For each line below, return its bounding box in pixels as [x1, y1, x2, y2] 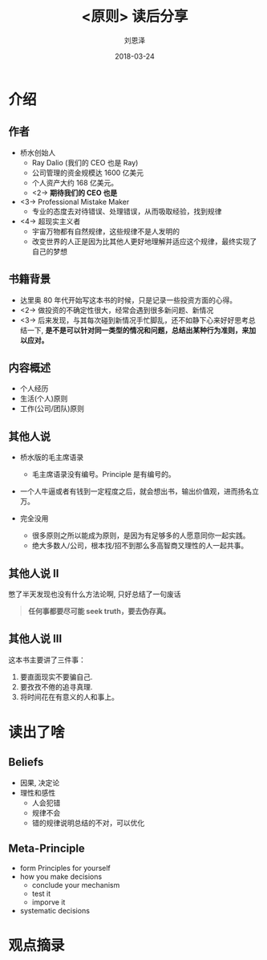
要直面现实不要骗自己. [19, 672, 93, 681]
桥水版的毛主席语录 [19, 453, 84, 462]
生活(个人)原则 [19, 394, 68, 404]
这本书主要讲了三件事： [8, 655, 86, 665]
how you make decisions [19, 872, 103, 881]
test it [31, 889, 51, 898]
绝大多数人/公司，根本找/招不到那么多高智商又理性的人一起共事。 [31, 541, 249, 551]
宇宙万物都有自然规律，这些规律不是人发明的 [31, 226, 180, 236]
